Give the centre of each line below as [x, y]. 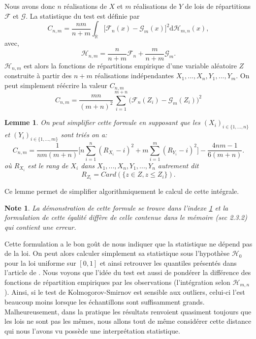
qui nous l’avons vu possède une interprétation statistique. [92, 330]
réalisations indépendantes [134, 76]
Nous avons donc [30, 6]
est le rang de [48, 165]
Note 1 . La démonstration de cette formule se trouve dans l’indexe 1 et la [116, 207]
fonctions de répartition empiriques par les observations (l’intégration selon [117, 282]
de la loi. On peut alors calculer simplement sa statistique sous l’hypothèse [117, 253]
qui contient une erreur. [40, 227]
